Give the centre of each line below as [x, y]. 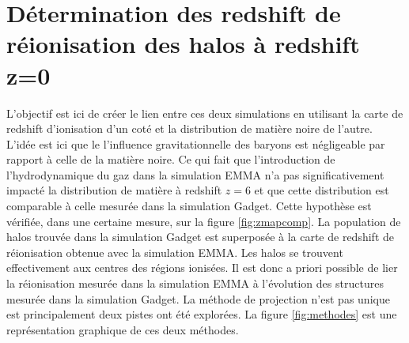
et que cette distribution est [322, 190]
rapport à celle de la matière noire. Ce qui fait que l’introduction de [171, 159]
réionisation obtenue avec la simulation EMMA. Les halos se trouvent [175, 252]
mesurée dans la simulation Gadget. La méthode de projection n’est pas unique [198, 298]
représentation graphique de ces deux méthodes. [123, 329]
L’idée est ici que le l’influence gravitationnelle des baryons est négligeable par [196, 143]
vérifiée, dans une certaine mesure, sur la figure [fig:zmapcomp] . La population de [204, 221]
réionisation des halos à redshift [183, 44]
